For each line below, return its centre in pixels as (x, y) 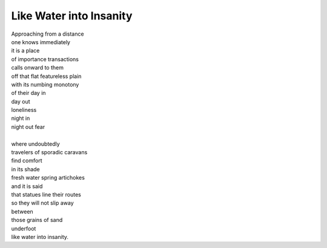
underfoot (24, 228)
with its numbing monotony (45, 84)
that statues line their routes (46, 194)
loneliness (24, 110)
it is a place (25, 51)
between (22, 211)
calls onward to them (37, 68)
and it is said (27, 186)
